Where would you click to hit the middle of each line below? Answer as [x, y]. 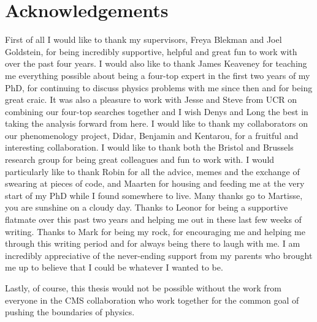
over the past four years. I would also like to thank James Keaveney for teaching [156, 63]
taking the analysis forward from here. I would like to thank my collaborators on [156, 123]
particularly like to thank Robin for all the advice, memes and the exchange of [152, 171]
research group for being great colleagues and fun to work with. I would [140, 159]
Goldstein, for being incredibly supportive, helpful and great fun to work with [151, 51]
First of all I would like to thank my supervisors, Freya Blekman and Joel [143, 39]
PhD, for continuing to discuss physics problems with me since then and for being [159, 87]
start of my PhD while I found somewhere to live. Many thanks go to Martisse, [154, 195]
